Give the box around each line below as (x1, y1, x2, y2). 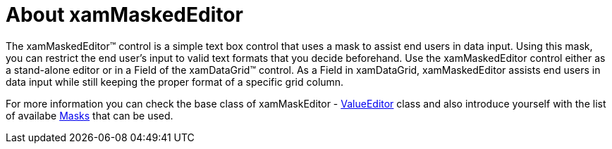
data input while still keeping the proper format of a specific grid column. (6, 75, 344, 88)
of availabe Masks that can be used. (6, 109, 173, 122)
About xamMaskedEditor (6, 3, 243, 27)
